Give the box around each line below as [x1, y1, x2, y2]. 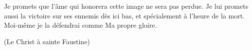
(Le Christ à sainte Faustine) [4, 36, 90, 46]
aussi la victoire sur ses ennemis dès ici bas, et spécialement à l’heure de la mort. [4, 10, 245, 20]
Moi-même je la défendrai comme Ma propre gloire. [4, 20, 157, 30]
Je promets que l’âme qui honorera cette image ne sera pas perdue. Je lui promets [4, 1, 249, 11]
